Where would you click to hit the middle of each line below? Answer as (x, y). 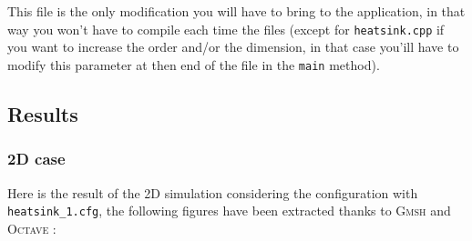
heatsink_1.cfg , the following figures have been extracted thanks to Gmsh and (229, 211)
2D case (36, 159)
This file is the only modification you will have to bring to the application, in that (236, 11)
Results (43, 113)
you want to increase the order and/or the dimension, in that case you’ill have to (233, 47)
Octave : (32, 228)
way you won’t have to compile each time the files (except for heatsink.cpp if (226, 29)
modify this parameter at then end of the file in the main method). (194, 64)
